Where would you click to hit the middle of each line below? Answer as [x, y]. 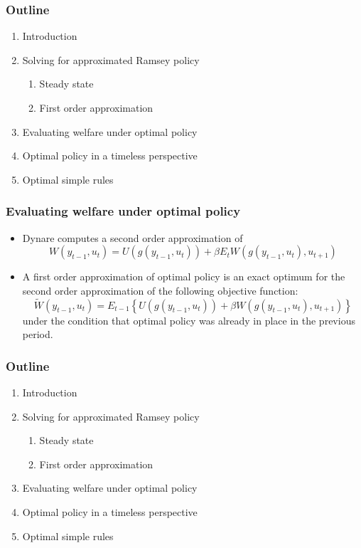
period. [38, 334]
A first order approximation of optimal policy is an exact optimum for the [184, 276]
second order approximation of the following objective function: [160, 290]
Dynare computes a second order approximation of [133, 237]
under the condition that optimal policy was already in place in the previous [189, 320]
